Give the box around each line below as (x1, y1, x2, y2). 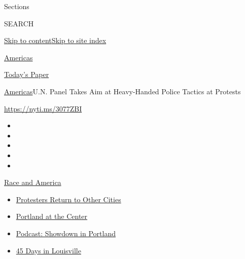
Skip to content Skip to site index (4, 35, 107, 46)
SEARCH (4, 18, 34, 28)
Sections (4, 1, 29, 11)
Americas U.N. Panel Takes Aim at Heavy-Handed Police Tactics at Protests (4, 86, 241, 96)
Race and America (4, 177, 61, 188)
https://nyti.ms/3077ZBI (4, 103, 82, 114)
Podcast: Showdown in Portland (16, 228, 116, 238)
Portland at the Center (16, 211, 88, 221)
